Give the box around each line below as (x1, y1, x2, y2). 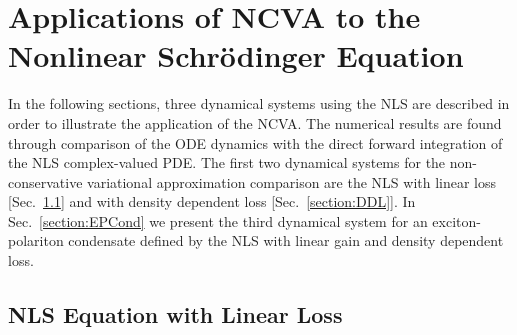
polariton (8, 230, 64, 251)
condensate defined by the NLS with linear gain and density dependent (68, 230, 504, 251)
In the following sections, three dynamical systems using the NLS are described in (8, 93, 510, 114)
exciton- (432, 210, 481, 231)
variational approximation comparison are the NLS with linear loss (87, 171, 497, 192)
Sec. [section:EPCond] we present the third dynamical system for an (8, 210, 428, 231)
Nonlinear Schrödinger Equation (8, 35, 464, 76)
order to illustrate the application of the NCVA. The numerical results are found (8, 112, 502, 133)
